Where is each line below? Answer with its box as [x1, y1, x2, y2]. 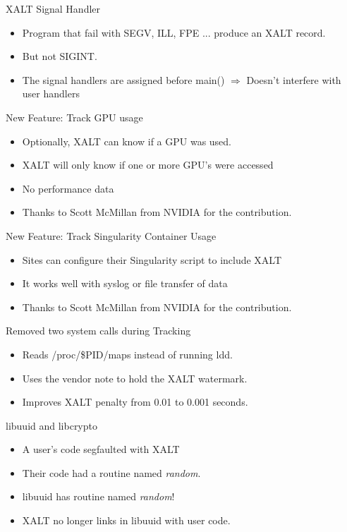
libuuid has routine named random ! [22, 489, 175, 504]
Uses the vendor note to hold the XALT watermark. [22, 370, 248, 385]
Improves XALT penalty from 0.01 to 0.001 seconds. [22, 394, 248, 409]
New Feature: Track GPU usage [6, 109, 143, 124]
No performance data [22, 181, 114, 195]
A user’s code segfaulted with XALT [22, 442, 180, 457]
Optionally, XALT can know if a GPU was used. [22, 133, 232, 148]
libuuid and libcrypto [6, 418, 97, 433]
